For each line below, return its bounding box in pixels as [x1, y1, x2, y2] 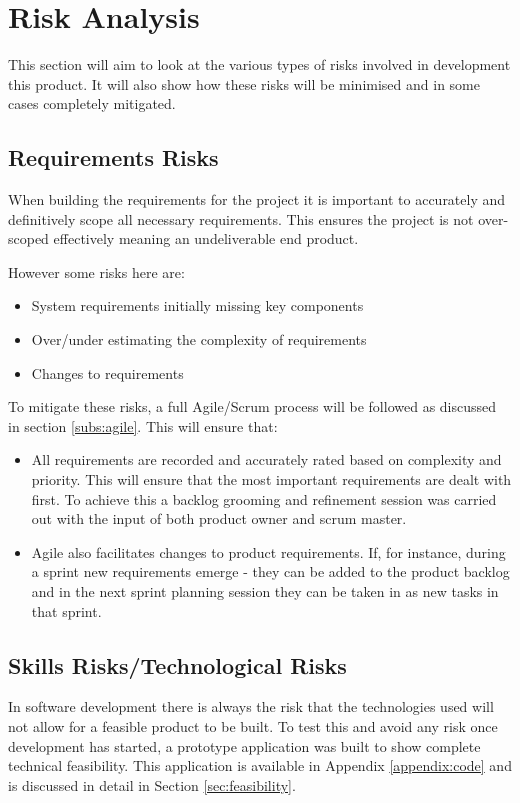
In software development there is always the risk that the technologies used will [8, 696, 494, 717]
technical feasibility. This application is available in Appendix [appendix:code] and [8, 755, 512, 776]
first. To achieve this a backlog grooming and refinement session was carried [31, 488, 497, 509]
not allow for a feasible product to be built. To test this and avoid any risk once [8, 716, 498, 736]
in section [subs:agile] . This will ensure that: [8, 415, 278, 436]
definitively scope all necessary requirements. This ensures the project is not [8, 208, 474, 229]
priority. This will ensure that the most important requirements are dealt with [31, 469, 512, 490]
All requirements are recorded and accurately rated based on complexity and [31, 449, 502, 470]
